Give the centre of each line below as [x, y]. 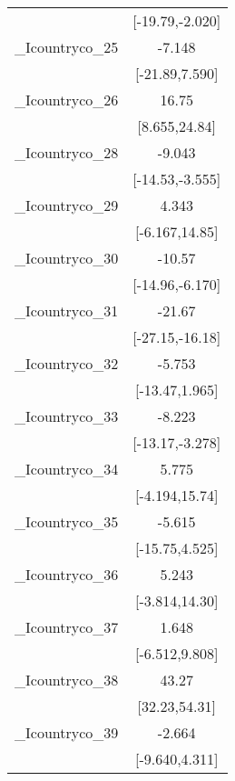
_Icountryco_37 [67, 627]
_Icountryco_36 [67, 574]
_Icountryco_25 [67, 47]
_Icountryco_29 [67, 205]
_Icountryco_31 [67, 310]
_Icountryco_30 [67, 258]
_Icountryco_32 [67, 363]
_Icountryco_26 [67, 100]
